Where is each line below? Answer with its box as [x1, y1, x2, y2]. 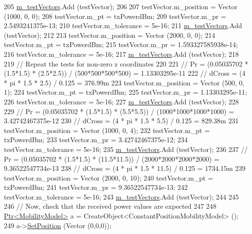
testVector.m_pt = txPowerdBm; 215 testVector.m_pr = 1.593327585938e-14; [4, 39, 238, 50]
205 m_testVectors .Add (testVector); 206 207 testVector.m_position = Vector [4, 1, 238, 11]
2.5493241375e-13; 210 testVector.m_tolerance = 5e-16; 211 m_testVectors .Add [4, 20, 242, 31]
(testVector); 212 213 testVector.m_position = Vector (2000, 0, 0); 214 [4, 30, 216, 40]
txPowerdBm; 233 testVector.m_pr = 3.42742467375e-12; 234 [4, 134, 188, 145]
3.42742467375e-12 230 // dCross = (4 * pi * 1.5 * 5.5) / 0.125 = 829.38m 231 [4, 116, 239, 126]
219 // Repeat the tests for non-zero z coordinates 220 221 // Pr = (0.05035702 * [4, 58, 249, 68]
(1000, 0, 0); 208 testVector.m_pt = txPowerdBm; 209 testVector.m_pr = [4, 11, 226, 21]
